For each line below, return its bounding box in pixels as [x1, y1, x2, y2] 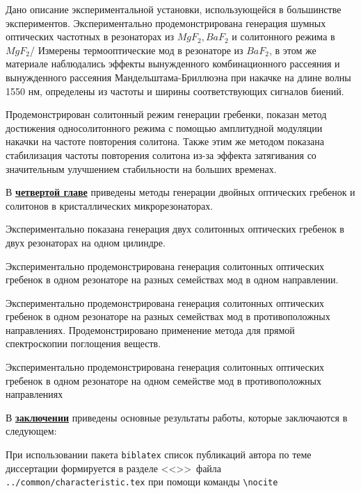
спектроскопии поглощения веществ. [6, 336, 161, 351]
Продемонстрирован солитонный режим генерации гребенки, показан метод [6, 107, 327, 122]
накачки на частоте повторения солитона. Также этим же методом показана [6, 134, 325, 149]
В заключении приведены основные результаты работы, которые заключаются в [6, 410, 348, 424]
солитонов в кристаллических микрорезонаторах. [6, 198, 214, 212]
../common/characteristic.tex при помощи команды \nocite [6, 474, 278, 489]
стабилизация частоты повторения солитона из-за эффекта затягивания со [6, 147, 316, 162]
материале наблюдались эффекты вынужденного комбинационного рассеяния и [6, 56, 340, 71]
